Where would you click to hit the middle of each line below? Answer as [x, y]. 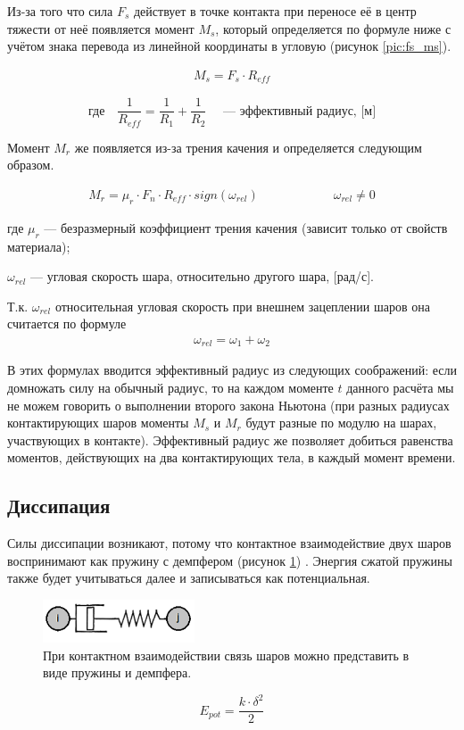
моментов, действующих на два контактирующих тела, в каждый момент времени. [232, 457]
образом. [31, 165]
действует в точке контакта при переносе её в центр [275, 11]
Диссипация [59, 506]
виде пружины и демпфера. [117, 672]
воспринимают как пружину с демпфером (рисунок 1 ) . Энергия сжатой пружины [230, 560]
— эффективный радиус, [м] [300, 111]
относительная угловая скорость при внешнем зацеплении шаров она [242, 306]
